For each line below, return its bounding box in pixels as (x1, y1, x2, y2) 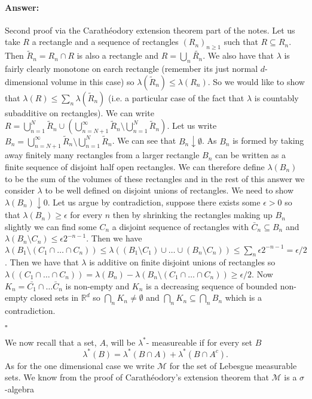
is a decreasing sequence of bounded (146, 279, 278, 292)
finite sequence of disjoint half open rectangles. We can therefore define (5, 161, 265, 173)
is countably (254, 91, 299, 104)
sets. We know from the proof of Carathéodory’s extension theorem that (5, 371, 269, 383)
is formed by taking (233, 134, 304, 147)
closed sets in (30, 291, 79, 304)
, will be (105, 335, 136, 348)
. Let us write (167, 119, 217, 132)
